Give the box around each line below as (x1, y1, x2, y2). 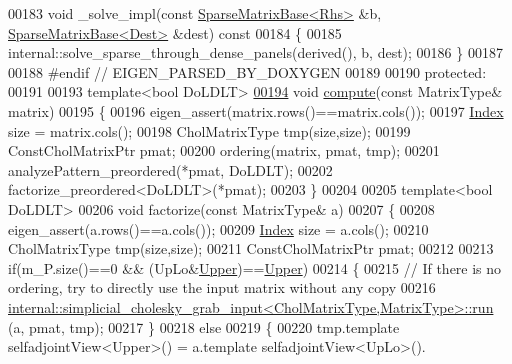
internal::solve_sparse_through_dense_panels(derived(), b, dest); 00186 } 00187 (8, 42, 503, 63)
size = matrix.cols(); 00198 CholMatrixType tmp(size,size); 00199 (8, 120, 411, 141)
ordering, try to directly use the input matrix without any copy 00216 (8, 277, 436, 298)
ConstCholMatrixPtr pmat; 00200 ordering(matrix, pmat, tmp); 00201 (8, 140, 440, 161)
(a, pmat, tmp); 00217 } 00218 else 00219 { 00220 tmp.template (8, 316, 400, 337)
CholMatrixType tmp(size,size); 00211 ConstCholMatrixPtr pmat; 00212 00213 (8, 238, 494, 259)
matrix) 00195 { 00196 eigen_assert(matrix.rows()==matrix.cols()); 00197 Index (8, 100, 504, 121)
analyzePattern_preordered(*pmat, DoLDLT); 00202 (8, 159, 333, 180)
